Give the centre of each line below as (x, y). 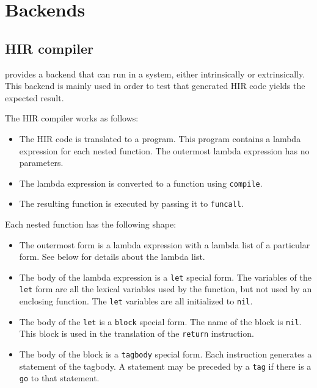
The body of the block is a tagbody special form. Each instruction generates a (166, 354)
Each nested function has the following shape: (91, 224)
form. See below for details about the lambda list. (112, 257)
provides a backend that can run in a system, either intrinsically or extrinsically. (155, 74)
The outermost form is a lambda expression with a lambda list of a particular (165, 244)
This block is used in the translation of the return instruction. (137, 333)
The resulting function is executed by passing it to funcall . (131, 203)
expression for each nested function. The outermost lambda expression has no (164, 150)
